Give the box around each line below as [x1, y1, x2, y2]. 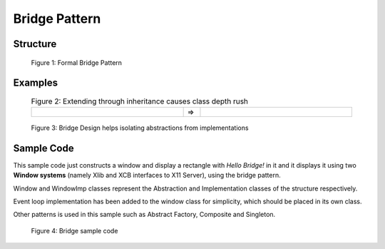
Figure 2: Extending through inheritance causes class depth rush [31, 96, 249, 106]
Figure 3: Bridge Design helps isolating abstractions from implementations [31, 123, 249, 132]
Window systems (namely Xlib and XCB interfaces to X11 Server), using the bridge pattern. [13, 171, 281, 180]
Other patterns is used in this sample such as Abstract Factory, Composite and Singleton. [13, 210, 276, 219]
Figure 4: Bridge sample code [31, 226, 118, 235]
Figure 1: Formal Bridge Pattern [31, 58, 123, 67]
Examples [13, 77, 58, 89]
